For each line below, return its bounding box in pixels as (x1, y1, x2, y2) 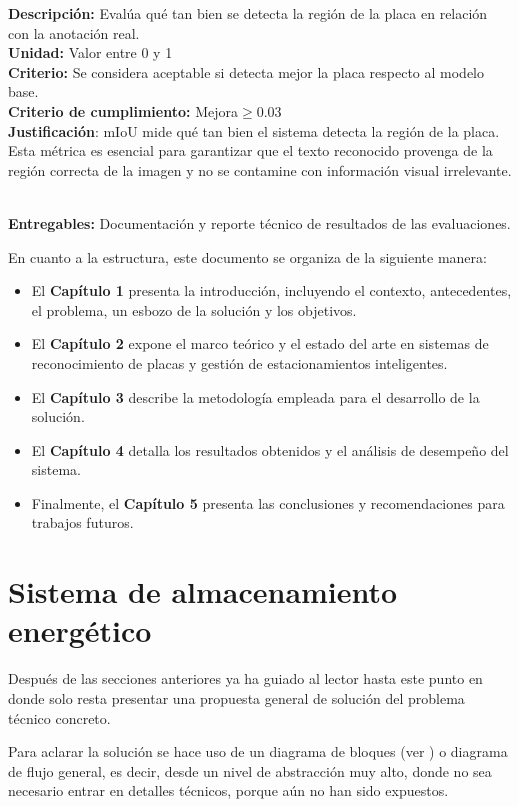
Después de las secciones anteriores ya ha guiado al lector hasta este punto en (8, 668, 483, 689)
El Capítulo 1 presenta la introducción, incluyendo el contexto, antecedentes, (31, 280, 512, 301)
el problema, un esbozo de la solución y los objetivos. (31, 299, 357, 320)
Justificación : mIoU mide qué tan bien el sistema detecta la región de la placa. (8, 120, 500, 141)
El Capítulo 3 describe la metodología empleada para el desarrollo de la (31, 386, 480, 407)
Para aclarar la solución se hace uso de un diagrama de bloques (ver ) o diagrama (8, 741, 508, 762)
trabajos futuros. (31, 512, 134, 533)
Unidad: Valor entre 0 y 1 (8, 42, 173, 63)
